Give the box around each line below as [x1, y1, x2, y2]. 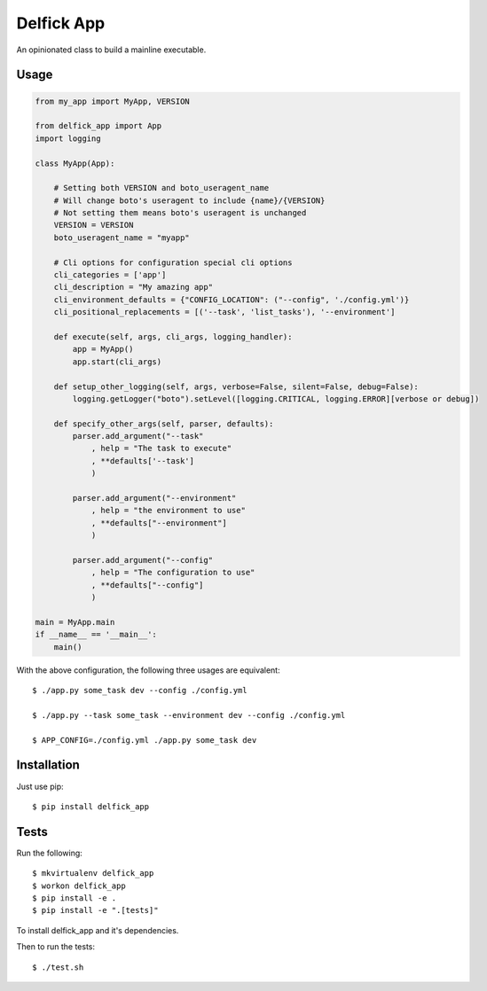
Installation [16, 758, 80, 773]
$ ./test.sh [32, 962, 84, 972]
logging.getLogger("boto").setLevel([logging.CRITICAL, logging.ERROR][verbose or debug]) [72, 394, 480, 403]
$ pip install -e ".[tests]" [32, 905, 159, 916]
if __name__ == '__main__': [35, 629, 157, 640]
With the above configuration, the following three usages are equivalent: [16, 665, 280, 675]
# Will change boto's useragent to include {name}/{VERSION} [53, 195, 326, 206]
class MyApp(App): [35, 158, 115, 168]
